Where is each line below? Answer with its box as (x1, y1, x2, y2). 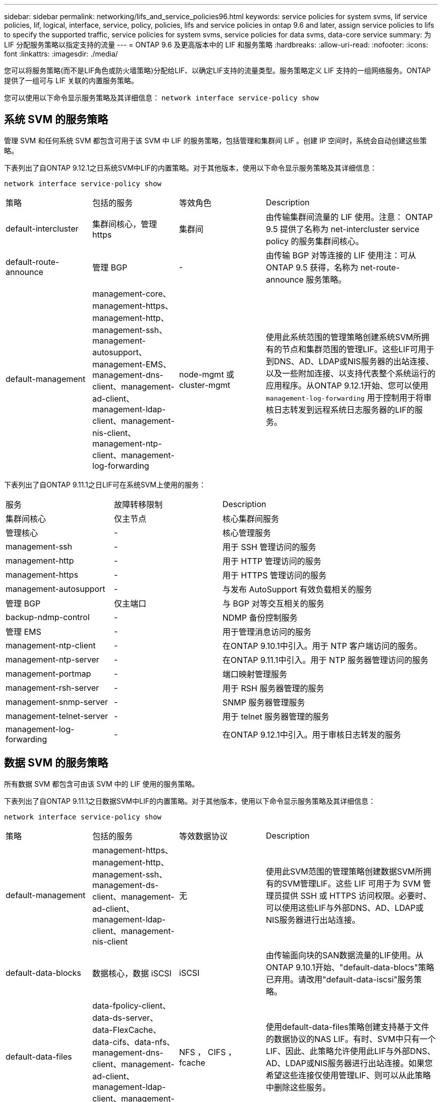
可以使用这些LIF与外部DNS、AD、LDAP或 (266, 902, 424, 913)
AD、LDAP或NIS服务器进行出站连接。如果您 (266, 1058, 433, 1068)
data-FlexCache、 (92, 1024, 161, 1035)
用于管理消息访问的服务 (223, 626, 312, 637)
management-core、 (92, 288, 171, 299)
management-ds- (92, 879, 159, 890)
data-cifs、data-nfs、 (92, 1036, 175, 1047)
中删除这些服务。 (266, 1082, 331, 1092)
